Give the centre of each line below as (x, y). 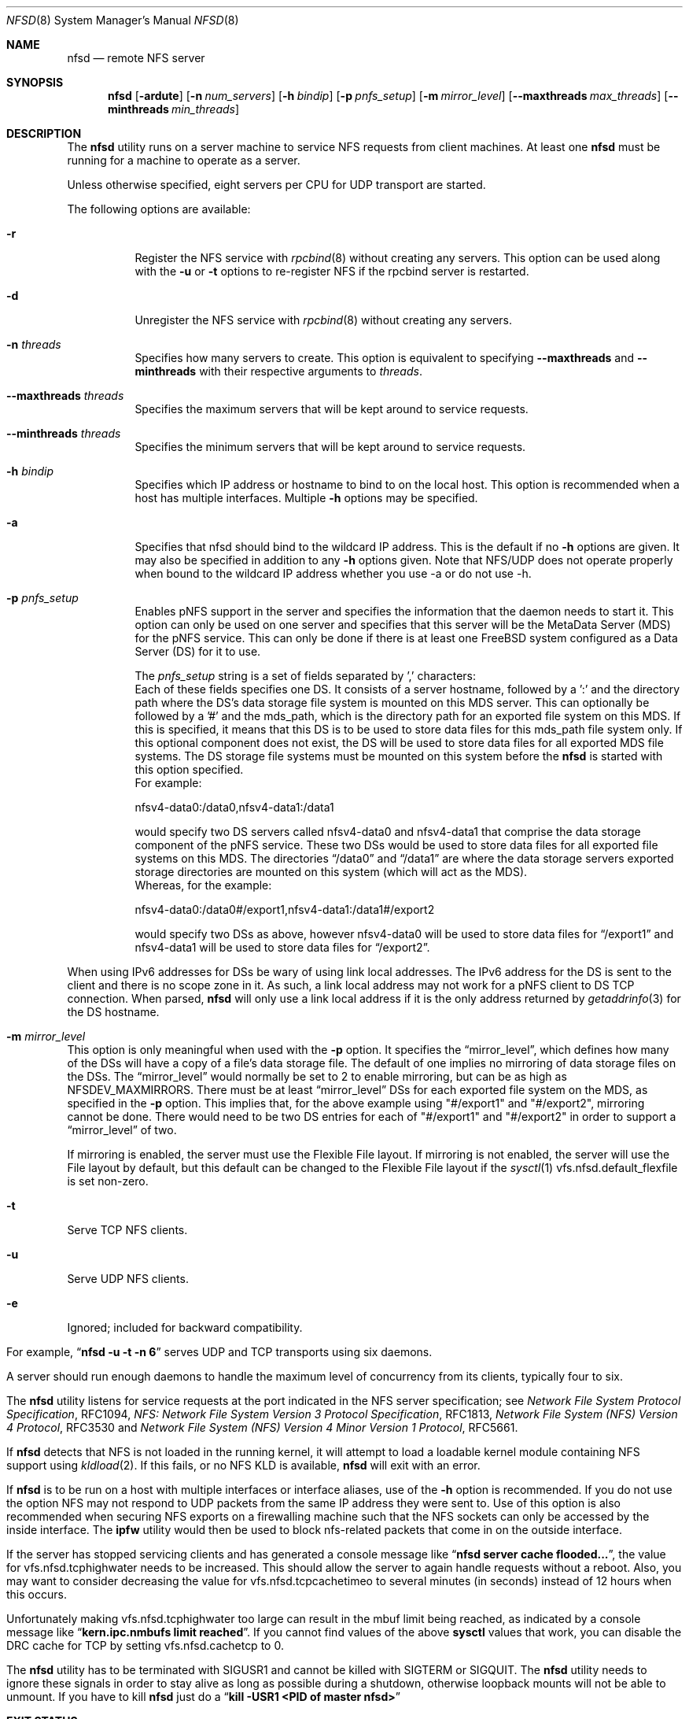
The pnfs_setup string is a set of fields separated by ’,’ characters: (306, 676)
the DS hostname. (113, 1012)
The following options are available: (159, 209)
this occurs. (37, 1594)
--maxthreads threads (65, 396)
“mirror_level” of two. (122, 1130)
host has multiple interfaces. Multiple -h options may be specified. (306, 498)
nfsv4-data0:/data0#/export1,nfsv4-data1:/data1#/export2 (285, 909)
